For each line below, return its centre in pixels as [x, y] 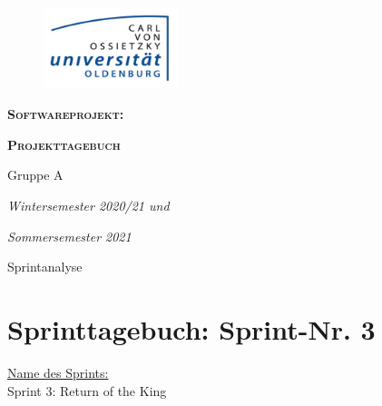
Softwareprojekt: [66, 114]
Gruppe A [35, 175]
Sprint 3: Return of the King [87, 390]
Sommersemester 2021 [69, 236]
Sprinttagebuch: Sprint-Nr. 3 [191, 329]
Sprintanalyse [45, 267]
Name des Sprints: [58, 372]
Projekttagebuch [64, 144]
